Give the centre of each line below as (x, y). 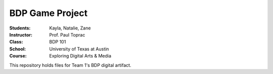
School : (18, 49)
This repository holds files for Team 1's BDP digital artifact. (70, 65)
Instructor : (21, 34)
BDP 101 (58, 42)
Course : (18, 56)
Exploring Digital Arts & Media (80, 56)
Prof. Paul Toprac (67, 34)
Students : (20, 28)
